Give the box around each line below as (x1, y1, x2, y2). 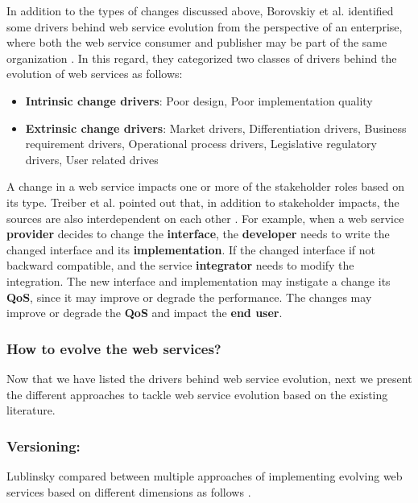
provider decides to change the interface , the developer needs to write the (6, 225, 390, 242)
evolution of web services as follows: (6, 65, 183, 82)
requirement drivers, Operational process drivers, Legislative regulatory (25, 135, 377, 152)
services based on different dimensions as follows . (6, 483, 251, 500)
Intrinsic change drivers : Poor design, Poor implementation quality (25, 92, 373, 109)
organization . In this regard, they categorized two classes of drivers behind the (6, 49, 397, 66)
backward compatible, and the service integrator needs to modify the (6, 257, 354, 274)
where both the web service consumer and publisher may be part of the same (6, 34, 387, 51)
